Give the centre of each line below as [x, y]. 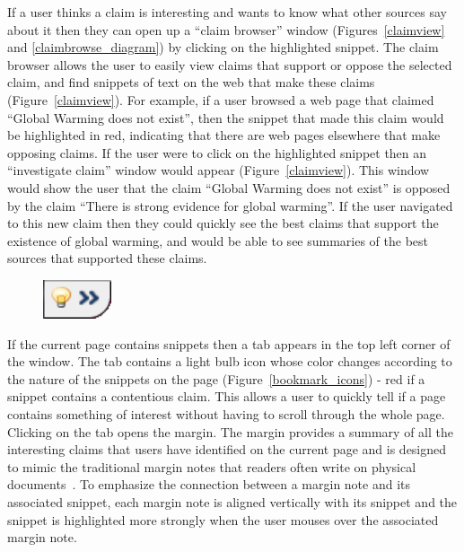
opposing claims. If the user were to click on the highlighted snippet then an [217, 152]
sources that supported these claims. [107, 258]
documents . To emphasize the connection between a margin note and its [209, 484]
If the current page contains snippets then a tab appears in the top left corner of [229, 343]
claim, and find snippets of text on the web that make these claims [191, 82]
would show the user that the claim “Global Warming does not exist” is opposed [229, 187]
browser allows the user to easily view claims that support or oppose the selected [230, 64]
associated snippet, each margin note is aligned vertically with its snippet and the [232, 502]
